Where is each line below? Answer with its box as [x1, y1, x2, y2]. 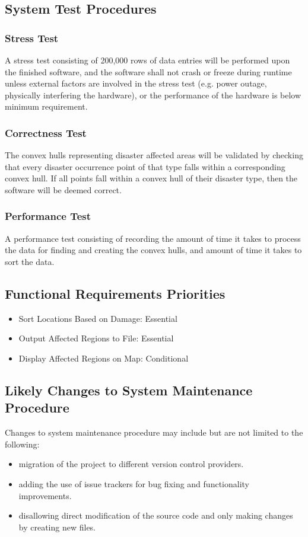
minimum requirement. [5, 100, 88, 113]
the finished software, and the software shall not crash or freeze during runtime [5, 65, 292, 78]
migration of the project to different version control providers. [18, 458, 244, 470]
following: [5, 437, 40, 450]
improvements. [18, 489, 72, 501]
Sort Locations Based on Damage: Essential [18, 312, 177, 324]
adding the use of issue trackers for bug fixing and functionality [18, 477, 249, 490]
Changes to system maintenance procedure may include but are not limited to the [5, 426, 303, 439]
